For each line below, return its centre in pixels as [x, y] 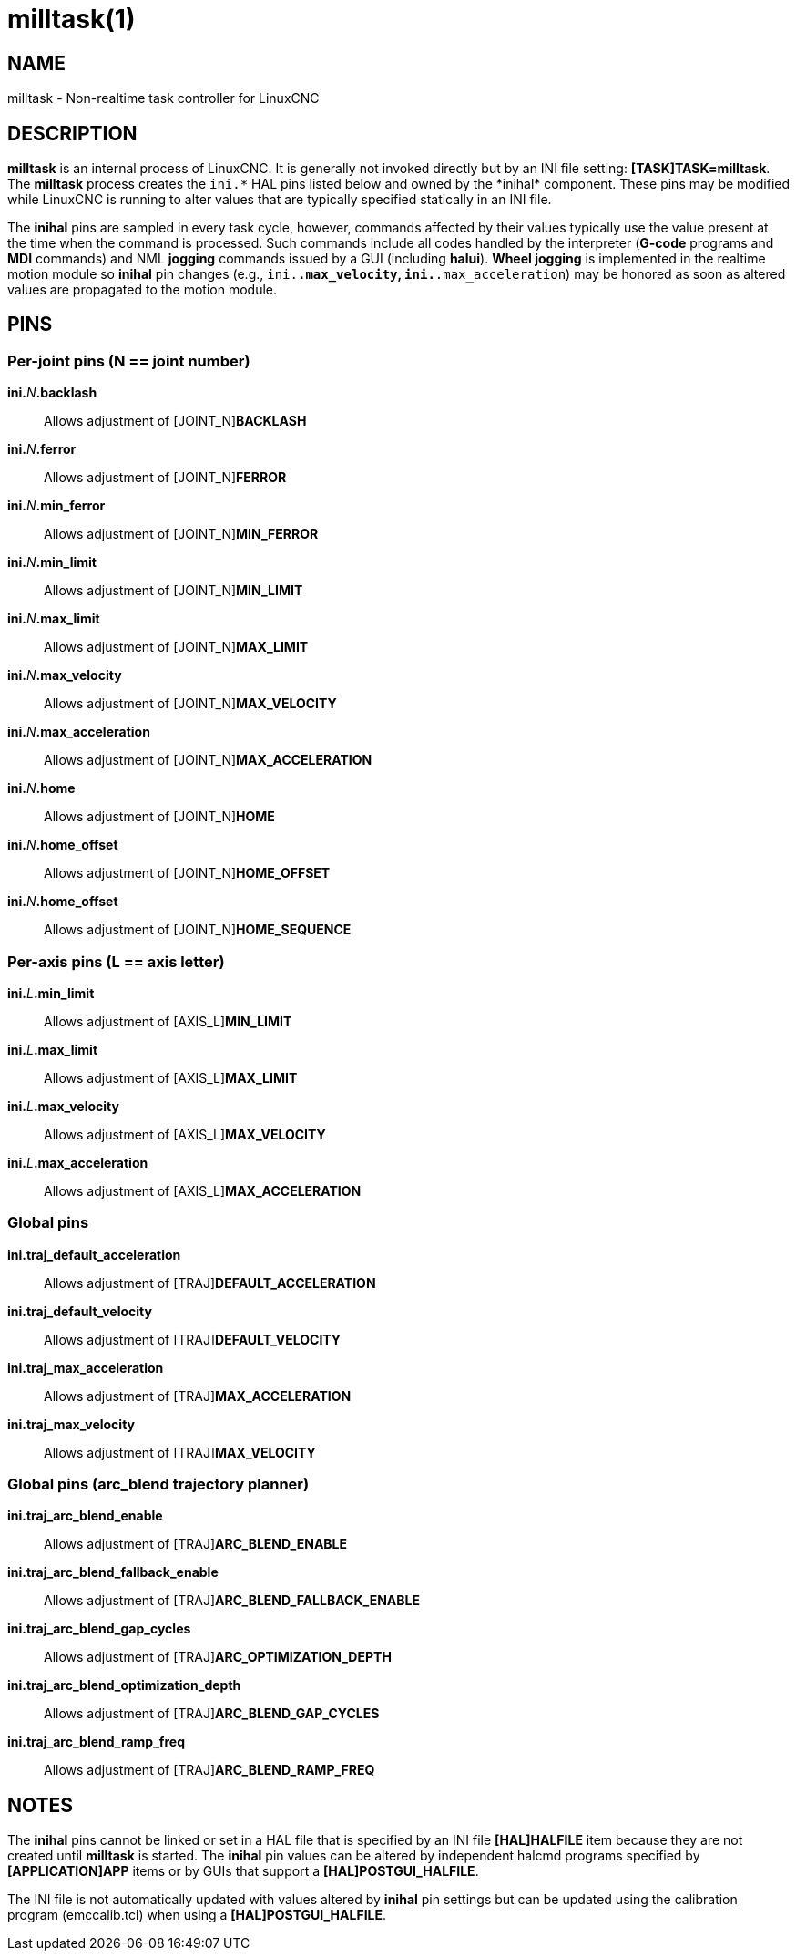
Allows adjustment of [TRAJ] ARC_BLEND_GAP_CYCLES [212, 1714]
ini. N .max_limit [54, 619]
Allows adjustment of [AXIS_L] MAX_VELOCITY [185, 1134]
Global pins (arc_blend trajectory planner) [158, 1484]
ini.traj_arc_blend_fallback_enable [113, 1572]
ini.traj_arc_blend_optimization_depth [124, 1685]
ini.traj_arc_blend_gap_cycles [99, 1629]
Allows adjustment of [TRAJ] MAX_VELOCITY [180, 1452]
